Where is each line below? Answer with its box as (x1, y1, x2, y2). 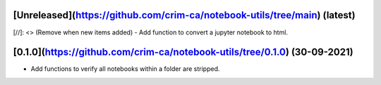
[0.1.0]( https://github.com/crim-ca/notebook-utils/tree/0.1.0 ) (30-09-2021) (13, 46, 353, 58)
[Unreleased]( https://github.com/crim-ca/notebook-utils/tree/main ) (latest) (13, 9, 356, 21)
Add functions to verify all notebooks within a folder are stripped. (30, 65, 220, 73)
